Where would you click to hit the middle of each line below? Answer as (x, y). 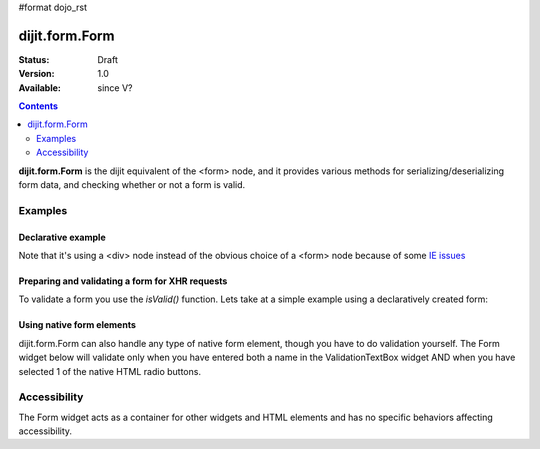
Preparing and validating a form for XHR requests (123, 281)
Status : (34, 59)
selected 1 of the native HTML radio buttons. (110, 371)
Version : (36, 74)
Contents (38, 106)
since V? (115, 87)
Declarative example (62, 237)
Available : (40, 87)
